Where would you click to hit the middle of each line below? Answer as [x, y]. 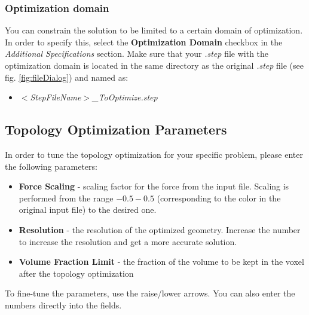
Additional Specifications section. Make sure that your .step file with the [137, 53]
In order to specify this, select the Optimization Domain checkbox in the [144, 42]
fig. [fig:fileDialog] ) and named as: [67, 77]
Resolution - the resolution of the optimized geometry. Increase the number [160, 229]
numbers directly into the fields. [63, 305]
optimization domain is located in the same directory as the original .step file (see [154, 65]
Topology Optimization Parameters [116, 129]
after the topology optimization [76, 273]
